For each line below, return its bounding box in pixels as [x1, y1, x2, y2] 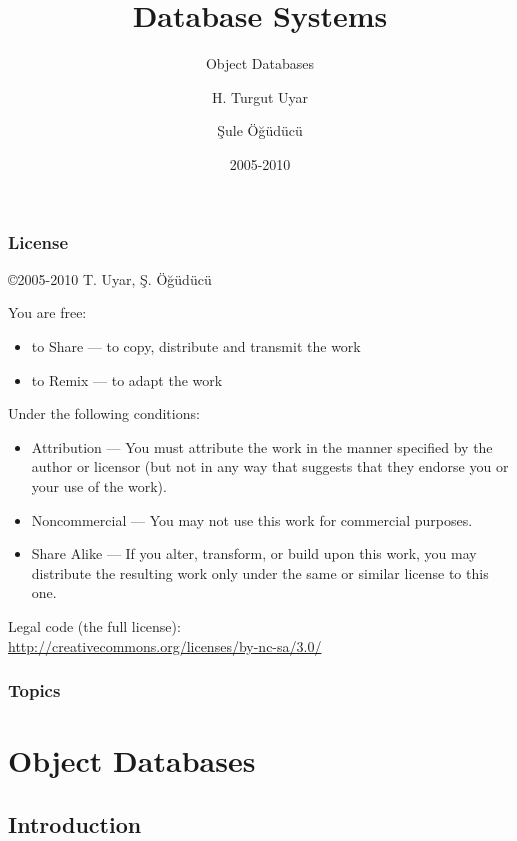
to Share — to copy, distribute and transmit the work [31, 335, 361, 356]
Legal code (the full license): [8, 615, 181, 636]
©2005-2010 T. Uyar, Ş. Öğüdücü [8, 268, 212, 289]
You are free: [8, 302, 87, 323]
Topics [8, 678, 61, 703]
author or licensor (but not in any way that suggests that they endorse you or [31, 456, 509, 477]
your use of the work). [31, 475, 167, 496]
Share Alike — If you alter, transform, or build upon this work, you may [31, 543, 477, 564]
